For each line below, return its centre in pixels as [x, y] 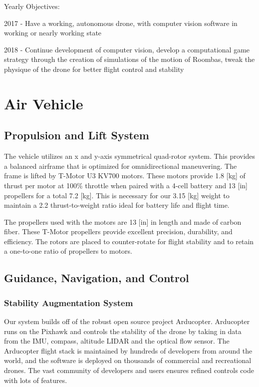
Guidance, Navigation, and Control [97, 278]
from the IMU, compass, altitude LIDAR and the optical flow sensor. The [117, 341]
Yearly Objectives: [32, 6]
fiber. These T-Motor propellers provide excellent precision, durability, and [118, 231]
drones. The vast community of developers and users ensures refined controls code [129, 370]
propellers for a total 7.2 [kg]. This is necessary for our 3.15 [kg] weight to [117, 195]
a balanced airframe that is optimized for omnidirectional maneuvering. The [121, 166]
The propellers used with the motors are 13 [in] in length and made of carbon [123, 221]
